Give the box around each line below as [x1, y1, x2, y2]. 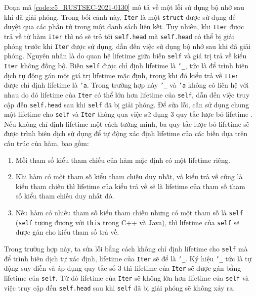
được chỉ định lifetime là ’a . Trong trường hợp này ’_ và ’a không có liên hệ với [4, 80, 249, 90]
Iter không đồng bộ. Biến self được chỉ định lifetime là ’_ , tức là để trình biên [4, 60, 249, 70]
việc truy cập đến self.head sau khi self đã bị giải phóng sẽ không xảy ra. [4, 282, 235, 293]
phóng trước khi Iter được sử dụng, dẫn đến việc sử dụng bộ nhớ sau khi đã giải [4, 41, 251, 51]
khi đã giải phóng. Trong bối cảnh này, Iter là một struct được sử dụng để [4, 11, 236, 22]
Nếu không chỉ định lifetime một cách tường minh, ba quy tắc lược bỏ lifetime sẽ [4, 118, 250, 129]
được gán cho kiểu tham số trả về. [15, 227, 119, 237]
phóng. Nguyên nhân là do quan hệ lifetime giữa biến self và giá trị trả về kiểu [4, 50, 247, 61]
